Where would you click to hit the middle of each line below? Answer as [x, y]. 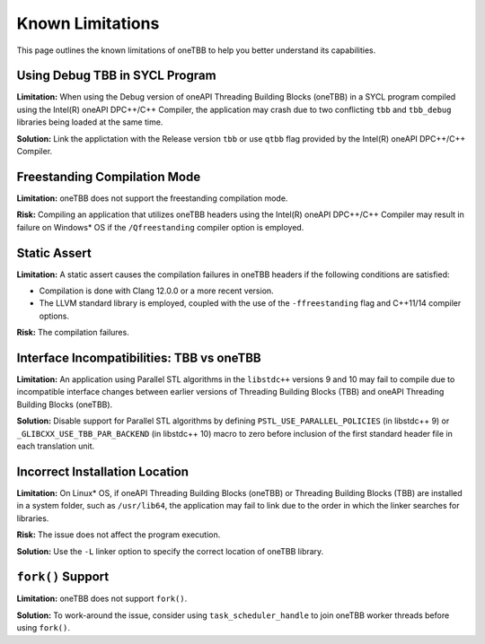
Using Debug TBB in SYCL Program [116, 76]
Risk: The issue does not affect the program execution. [119, 535]
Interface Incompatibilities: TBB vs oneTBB [139, 357]
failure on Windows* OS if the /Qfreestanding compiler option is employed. [160, 227]
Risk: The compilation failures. [73, 333]
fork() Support [63, 577]
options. [54, 316]
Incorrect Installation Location [102, 471]
